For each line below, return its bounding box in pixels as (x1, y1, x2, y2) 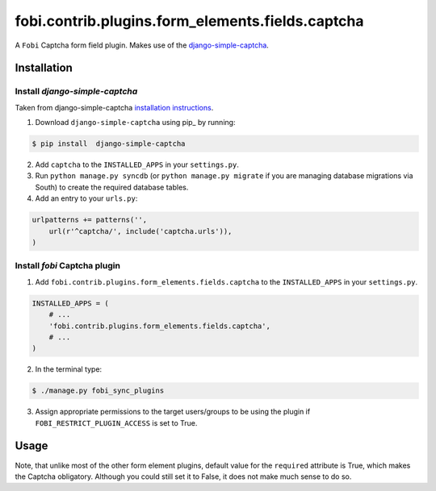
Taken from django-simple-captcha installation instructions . (15, 102, 214, 112)
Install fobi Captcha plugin (15, 260, 121, 272)
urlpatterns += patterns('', (31, 215, 148, 225)
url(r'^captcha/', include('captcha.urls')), (48, 227, 233, 235)
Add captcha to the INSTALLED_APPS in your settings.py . (35, 160, 240, 169)
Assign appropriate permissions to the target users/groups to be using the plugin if (35, 407, 311, 417)
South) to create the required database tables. (35, 182, 189, 192)
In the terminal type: (35, 364, 103, 374)
